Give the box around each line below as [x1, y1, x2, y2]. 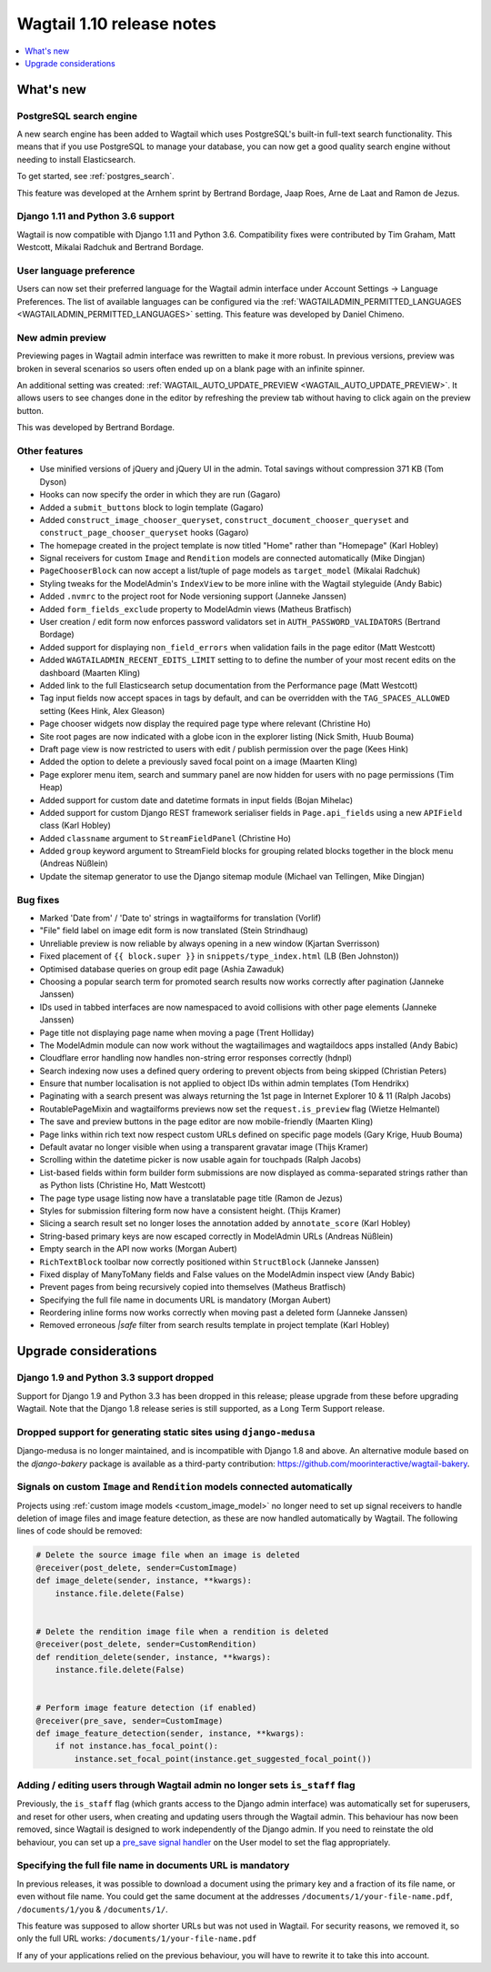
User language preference [16, 264, 135, 277]
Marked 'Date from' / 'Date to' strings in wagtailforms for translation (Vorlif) [39, 912, 322, 923]
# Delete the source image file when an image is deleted [35, 1550, 300, 1560]
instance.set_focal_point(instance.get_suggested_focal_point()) [74, 1754, 372, 1764]
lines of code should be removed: [16, 1525, 143, 1536]
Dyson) [39, 476, 67, 487]
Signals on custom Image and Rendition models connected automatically [16, 1481, 354, 1494]
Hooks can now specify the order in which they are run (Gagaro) [39, 489, 281, 500]
